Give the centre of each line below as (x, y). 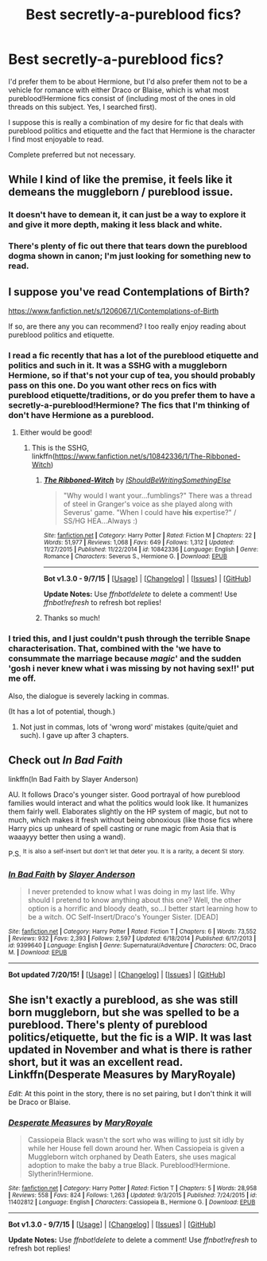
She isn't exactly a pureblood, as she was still (123, 999)
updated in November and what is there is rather (130, 1050)
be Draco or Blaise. (40, 1102)
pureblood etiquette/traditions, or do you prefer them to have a (132, 395)
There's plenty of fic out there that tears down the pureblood (128, 246)
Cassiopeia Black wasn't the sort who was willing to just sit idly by (136, 1140)
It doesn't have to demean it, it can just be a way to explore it (127, 215)
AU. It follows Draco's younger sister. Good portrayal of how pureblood (124, 794)
